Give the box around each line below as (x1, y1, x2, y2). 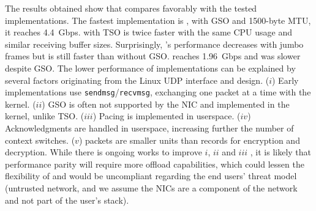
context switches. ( (5, 133, 75, 146)
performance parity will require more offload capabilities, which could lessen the (5, 157, 304, 170)
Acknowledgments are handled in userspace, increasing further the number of (5, 122, 294, 134)
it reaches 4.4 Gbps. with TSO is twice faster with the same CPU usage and (5, 26, 292, 39)
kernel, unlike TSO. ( (5, 109, 85, 122)
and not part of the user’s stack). (5, 193, 129, 206)
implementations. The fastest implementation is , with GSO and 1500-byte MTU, (5, 13, 311, 26)
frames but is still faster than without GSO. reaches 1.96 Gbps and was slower (5, 50, 301, 62)
